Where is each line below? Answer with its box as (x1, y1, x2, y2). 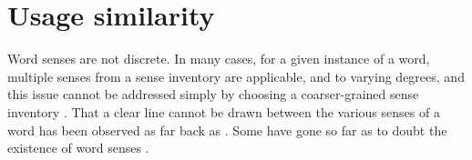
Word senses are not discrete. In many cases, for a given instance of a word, (7, 49, 430, 68)
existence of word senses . (7, 138, 149, 157)
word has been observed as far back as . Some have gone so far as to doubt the (7, 120, 447, 139)
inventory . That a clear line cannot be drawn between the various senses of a (7, 102, 440, 121)
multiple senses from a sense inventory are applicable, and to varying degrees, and (7, 66, 465, 85)
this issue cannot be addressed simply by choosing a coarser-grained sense (7, 85, 419, 104)
